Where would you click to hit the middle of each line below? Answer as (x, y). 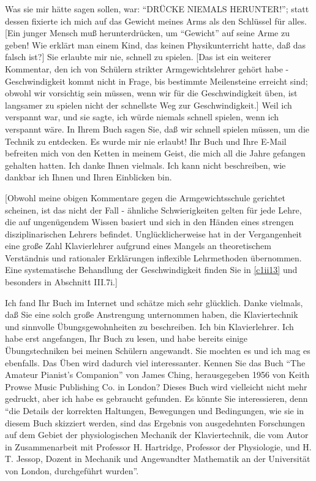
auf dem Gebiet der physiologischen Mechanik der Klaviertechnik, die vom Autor (157, 435)
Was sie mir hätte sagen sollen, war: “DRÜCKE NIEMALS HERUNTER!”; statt (157, 9)
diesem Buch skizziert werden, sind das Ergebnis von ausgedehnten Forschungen (155, 422)
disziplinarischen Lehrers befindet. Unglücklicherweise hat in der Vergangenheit (153, 233)
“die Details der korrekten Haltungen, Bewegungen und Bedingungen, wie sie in (155, 410)
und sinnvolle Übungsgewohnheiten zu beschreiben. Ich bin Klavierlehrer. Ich (149, 326)
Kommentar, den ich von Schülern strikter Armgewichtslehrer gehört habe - (147, 68)
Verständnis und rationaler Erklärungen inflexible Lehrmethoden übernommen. (153, 257)
